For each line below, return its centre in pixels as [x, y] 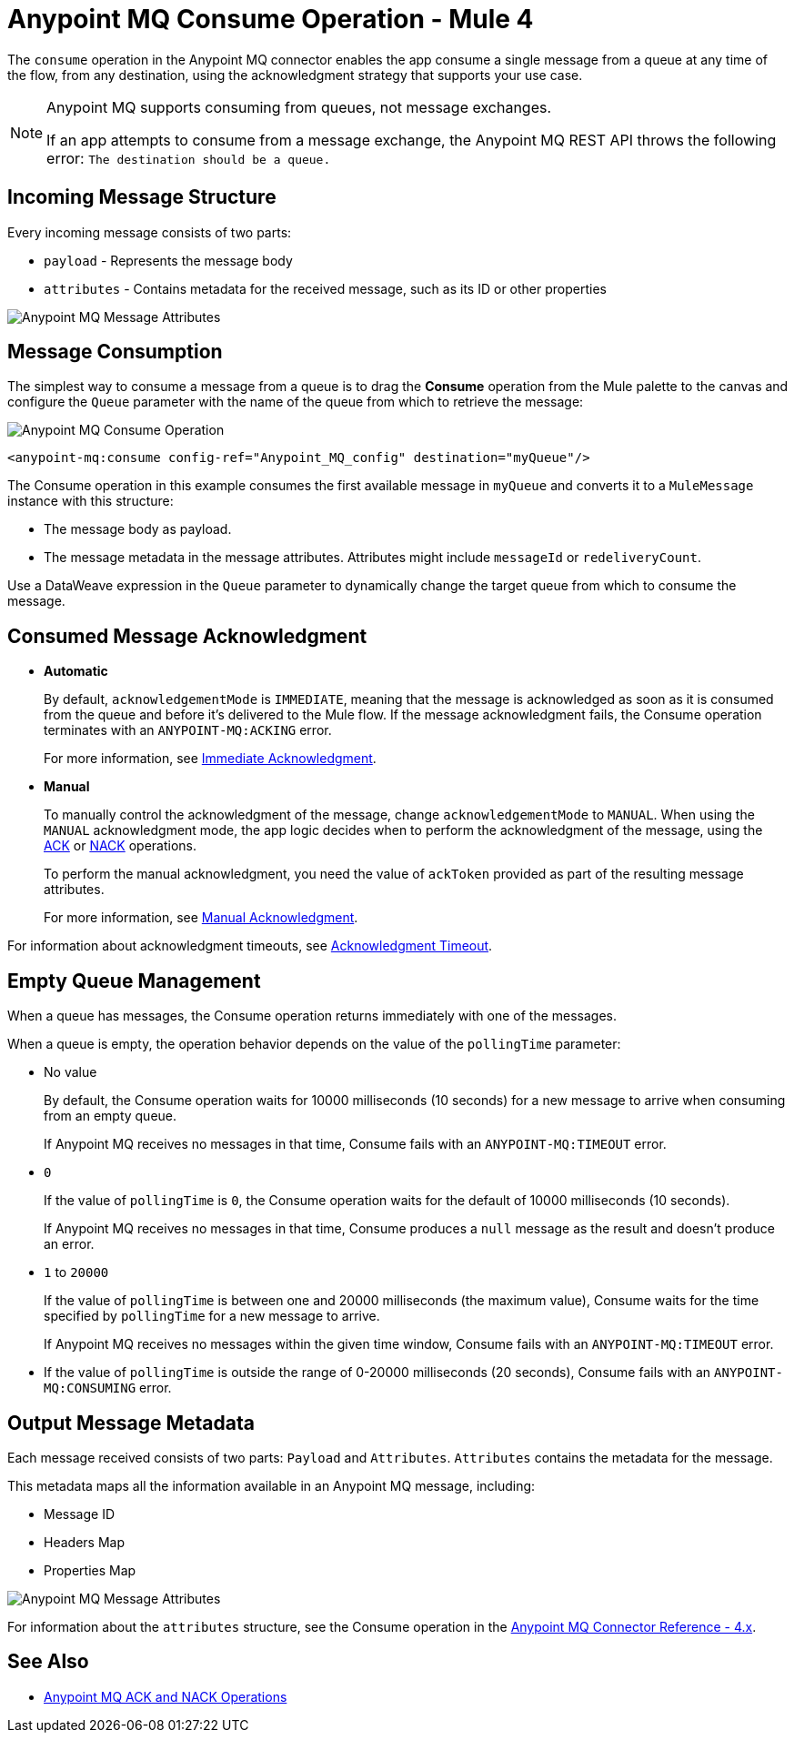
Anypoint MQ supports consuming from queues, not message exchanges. [299, 107]
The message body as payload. [138, 529]
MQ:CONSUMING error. [108, 1388]
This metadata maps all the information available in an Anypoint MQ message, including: [271, 1485]
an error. [69, 1244]
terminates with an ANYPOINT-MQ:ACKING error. [188, 730]
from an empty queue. [111, 1116]
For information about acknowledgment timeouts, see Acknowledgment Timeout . [250, 946]
